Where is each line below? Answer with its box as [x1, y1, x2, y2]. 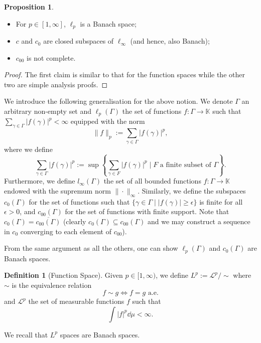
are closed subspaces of [43, 36, 114, 46]
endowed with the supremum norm [4, 185, 111, 196]
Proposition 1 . [4, 2, 54, 12]
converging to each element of [20, 226, 111, 236]
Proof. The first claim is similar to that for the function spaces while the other [4, 69, 245, 80]
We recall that [4, 329, 48, 339]
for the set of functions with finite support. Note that [65, 206, 229, 217]
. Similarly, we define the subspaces [138, 185, 246, 196]
